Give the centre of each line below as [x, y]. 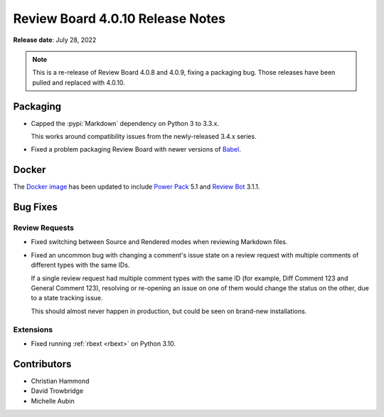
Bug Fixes [36, 207]
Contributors [42, 364]
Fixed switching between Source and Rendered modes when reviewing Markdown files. [159, 242]
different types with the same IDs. [80, 265]
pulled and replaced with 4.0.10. [79, 83]
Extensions [33, 329]
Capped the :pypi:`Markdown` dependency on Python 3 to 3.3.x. [125, 123]
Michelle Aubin [53, 401]
